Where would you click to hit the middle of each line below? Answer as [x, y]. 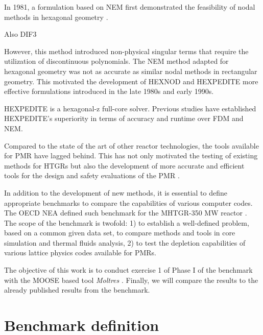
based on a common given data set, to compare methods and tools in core [120, 233]
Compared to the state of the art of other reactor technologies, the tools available [131, 145]
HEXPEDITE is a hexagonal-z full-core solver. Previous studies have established [130, 108]
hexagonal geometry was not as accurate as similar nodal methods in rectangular [131, 71]
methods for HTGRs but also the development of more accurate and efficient [124, 165]
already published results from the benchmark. [77, 290]
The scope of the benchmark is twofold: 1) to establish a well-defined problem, [127, 222]
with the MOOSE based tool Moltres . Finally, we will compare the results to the [131, 280]
